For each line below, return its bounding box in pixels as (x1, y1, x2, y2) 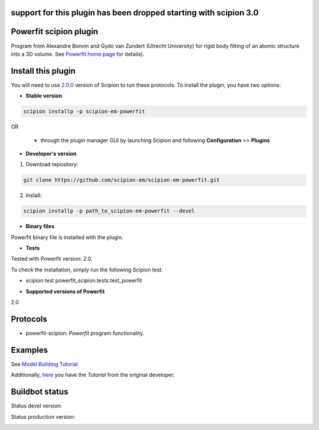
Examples (11, 345, 48, 355)
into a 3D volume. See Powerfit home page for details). (11, 50, 145, 57)
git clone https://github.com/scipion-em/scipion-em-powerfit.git (23, 177, 220, 183)
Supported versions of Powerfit (25, 288, 105, 295)
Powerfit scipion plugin (11, 27, 99, 37)
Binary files (25, 223, 55, 230)
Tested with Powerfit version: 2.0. (11, 255, 93, 262)
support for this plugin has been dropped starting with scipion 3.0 (11, 8, 259, 18)
